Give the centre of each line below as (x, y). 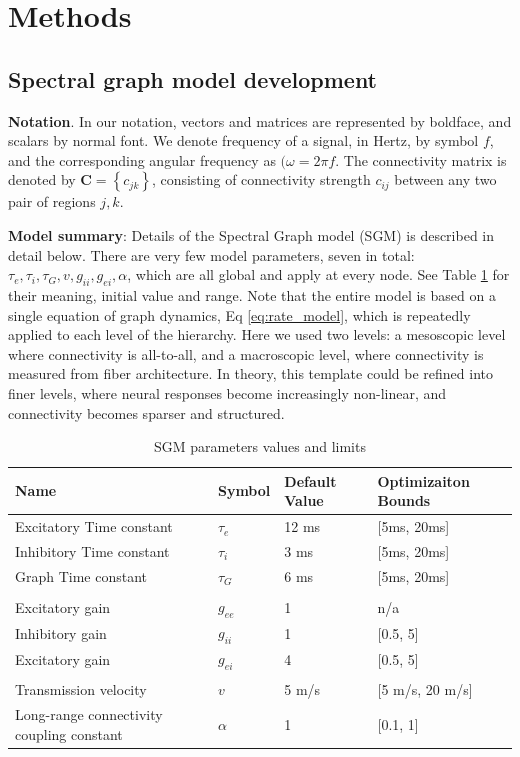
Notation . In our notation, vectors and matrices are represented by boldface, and (260, 120)
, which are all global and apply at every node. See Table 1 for (318, 274)
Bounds (404, 500)
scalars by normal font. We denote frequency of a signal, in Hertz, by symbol (243, 140)
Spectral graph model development (193, 78)
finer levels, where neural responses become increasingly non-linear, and (227, 392)
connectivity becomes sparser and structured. (146, 412)
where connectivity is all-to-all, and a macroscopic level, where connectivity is (246, 353)
